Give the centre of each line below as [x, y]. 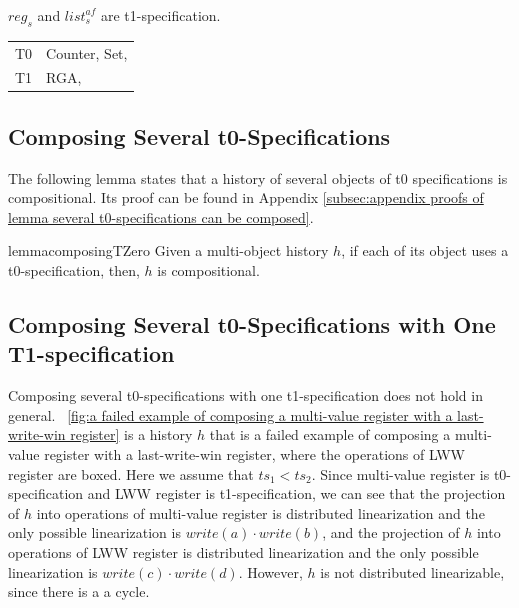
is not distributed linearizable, [412, 571]
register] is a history [131, 434]
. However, [270, 571]
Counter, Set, [87, 52]
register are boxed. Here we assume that [131, 473]
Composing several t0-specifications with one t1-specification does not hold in [245, 395]
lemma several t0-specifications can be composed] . [161, 216]
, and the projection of [391, 532]
